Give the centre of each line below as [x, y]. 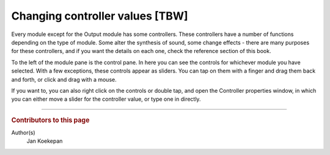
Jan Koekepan [45, 141]
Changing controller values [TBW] [100, 16]
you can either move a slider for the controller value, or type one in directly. [106, 99]
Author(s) [24, 132]
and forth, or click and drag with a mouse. [64, 79]
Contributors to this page [50, 120]
